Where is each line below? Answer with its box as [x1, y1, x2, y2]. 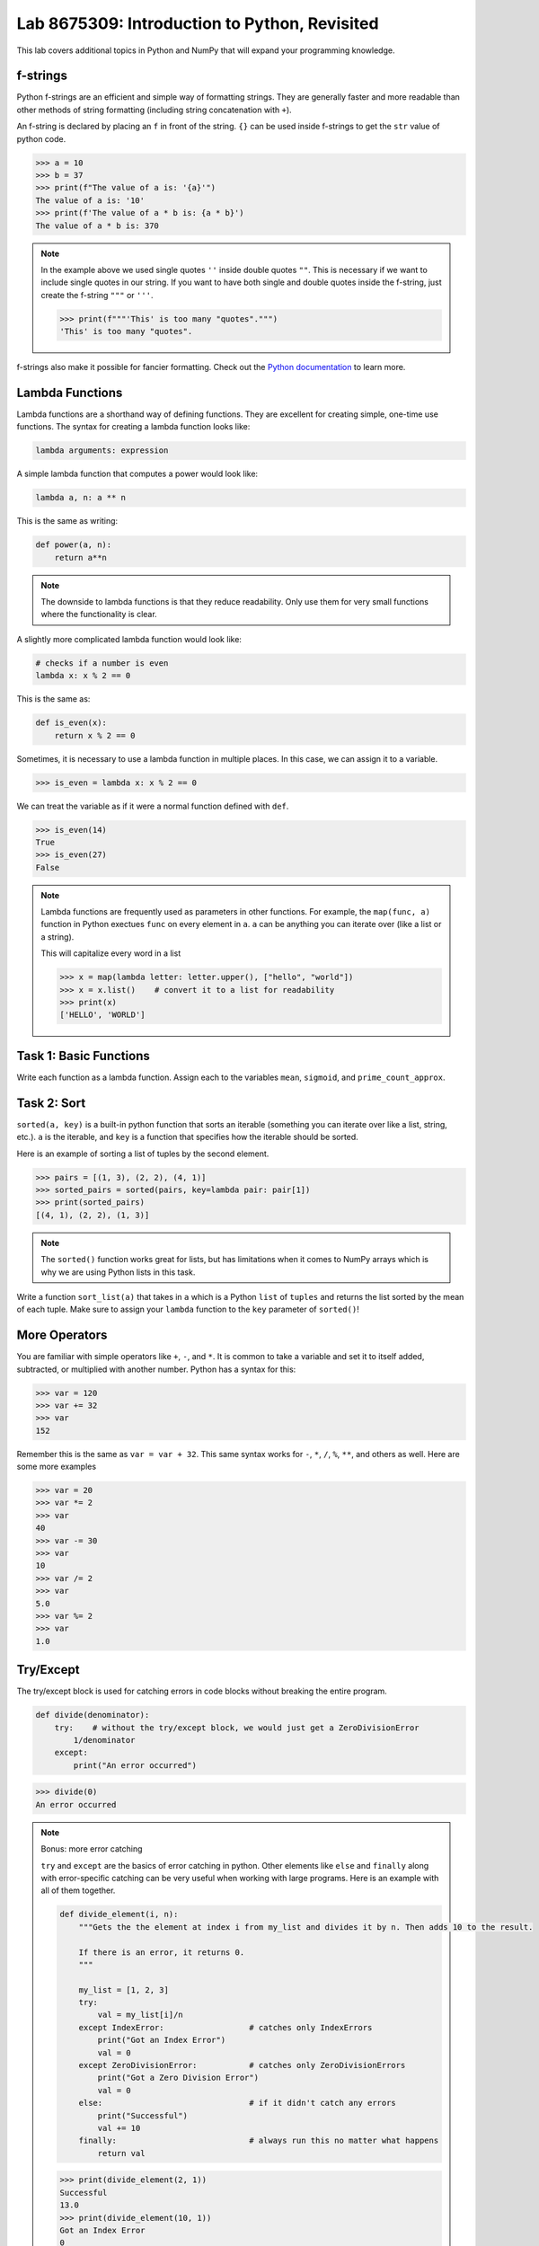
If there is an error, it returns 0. [78, 1947, 245, 1958]
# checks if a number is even [35, 658, 169, 668]
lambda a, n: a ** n [35, 492, 126, 503]
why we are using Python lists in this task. [40, 1267, 196, 1278]
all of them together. [40, 1885, 116, 1896]
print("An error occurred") [73, 1760, 198, 1770]
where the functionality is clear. [40, 609, 157, 620]
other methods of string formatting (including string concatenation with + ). [16, 104, 292, 115]
